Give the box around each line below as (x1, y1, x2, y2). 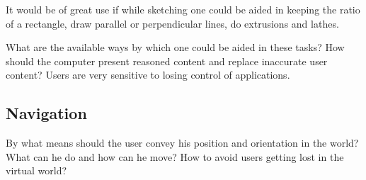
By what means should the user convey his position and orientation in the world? (6, 135, 359, 150)
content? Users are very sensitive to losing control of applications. (6, 67, 290, 82)
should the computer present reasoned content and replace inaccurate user (6, 53, 328, 68)
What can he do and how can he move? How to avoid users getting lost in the (6, 149, 344, 164)
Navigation (6, 102, 87, 124)
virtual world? (6, 163, 67, 178)
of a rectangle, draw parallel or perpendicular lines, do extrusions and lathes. (6, 16, 339, 30)
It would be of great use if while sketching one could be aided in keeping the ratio (6, 2, 360, 16)
